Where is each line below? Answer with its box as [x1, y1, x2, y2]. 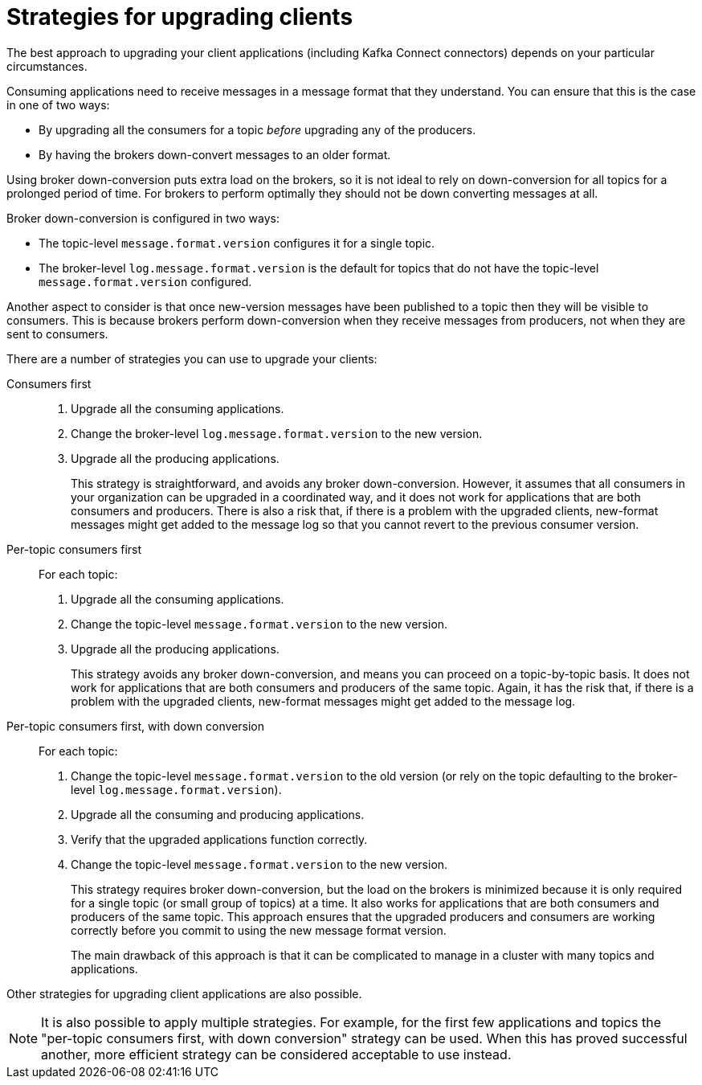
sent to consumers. [6, 326, 108, 341]
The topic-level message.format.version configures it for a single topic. [39, 235, 435, 250]
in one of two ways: [6, 97, 110, 112]
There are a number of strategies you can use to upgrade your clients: [6, 351, 378, 366]
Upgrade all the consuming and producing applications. [71, 807, 365, 821]
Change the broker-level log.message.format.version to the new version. [71, 426, 483, 440]
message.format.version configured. [39, 274, 252, 289]
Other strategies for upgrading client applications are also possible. [6, 986, 362, 1001]
